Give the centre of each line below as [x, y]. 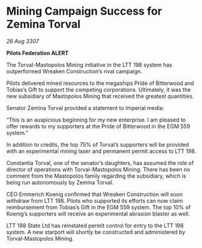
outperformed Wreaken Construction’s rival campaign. [74, 71]
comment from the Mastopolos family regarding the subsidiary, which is [96, 176]
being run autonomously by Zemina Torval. [60, 182]
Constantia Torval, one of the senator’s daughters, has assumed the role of [100, 162]
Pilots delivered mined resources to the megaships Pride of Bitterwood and [100, 83]
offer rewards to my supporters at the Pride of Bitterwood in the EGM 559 [98, 126]
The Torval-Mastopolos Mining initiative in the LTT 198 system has [89, 65]
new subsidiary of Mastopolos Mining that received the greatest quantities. [100, 96]
